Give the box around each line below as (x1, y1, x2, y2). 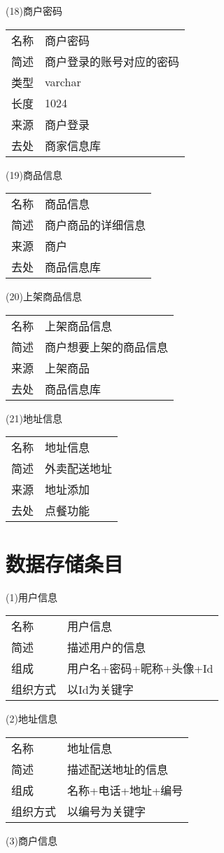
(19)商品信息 (6, 167, 62, 182)
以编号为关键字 (67, 802, 146, 819)
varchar (45, 74, 81, 90)
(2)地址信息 (6, 711, 57, 726)
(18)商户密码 (6, 4, 62, 18)
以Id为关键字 (67, 681, 134, 698)
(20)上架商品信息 (6, 289, 82, 304)
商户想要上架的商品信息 (45, 338, 169, 355)
